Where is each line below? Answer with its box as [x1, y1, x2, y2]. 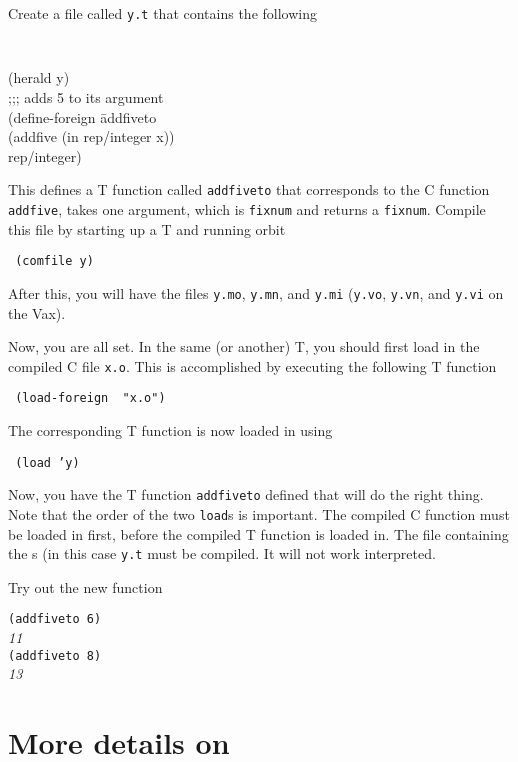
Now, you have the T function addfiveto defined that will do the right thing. [8, 484, 484, 505]
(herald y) [8, 67, 70, 88]
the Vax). [8, 302, 66, 323]
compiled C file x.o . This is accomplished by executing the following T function [8, 355, 497, 376]
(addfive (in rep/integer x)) [8, 126, 175, 147]
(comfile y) [15, 254, 94, 269]
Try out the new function [8, 576, 163, 597]
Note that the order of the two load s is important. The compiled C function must [8, 503, 510, 524]
